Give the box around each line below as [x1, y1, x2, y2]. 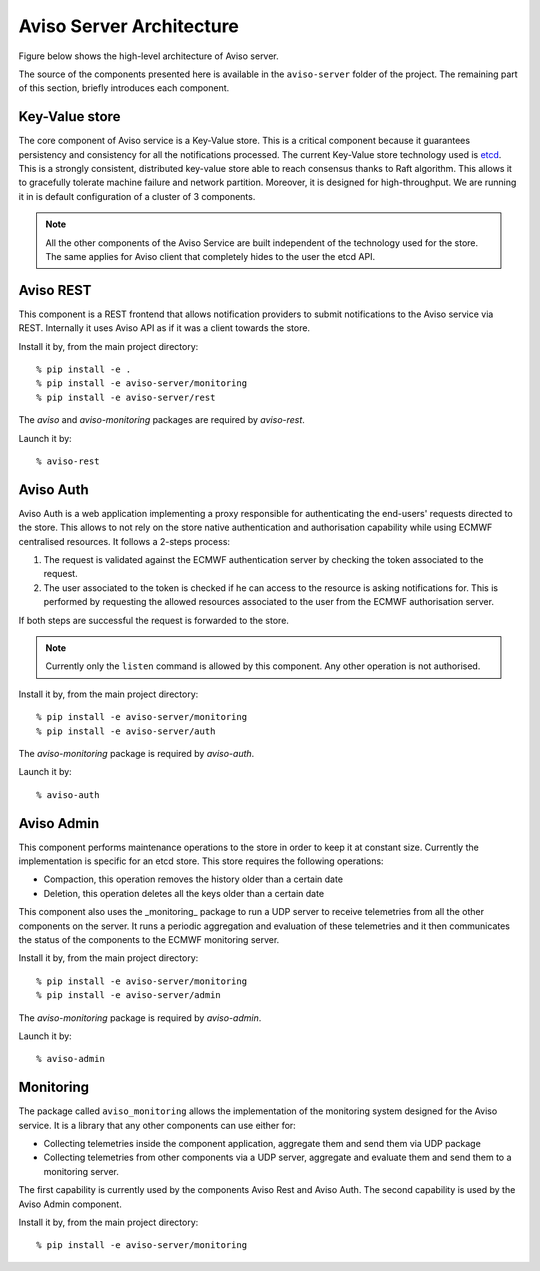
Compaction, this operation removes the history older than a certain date [43, 873, 344, 885]
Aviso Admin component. [18, 1198, 122, 1210]
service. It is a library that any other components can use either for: [18, 1119, 297, 1131]
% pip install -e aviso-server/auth [36, 725, 216, 737]
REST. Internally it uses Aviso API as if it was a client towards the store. [18, 322, 310, 334]
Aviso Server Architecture [18, 15, 240, 37]
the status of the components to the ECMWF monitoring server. [18, 934, 280, 946]
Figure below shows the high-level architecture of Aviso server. [18, 50, 279, 62]
